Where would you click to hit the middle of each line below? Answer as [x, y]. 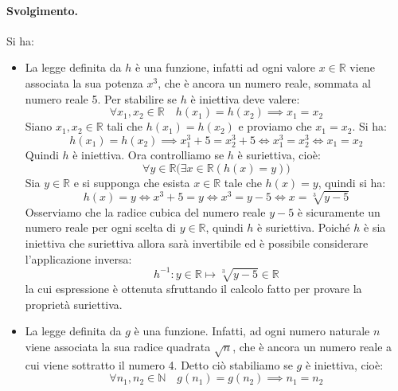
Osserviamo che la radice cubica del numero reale [145, 211]
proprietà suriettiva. [74, 304]
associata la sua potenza [84, 82]
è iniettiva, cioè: [344, 364]
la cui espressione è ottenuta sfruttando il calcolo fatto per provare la [193, 288]
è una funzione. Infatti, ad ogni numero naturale [252, 331]
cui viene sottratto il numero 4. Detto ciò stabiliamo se [159, 364]
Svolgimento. [43, 10]
